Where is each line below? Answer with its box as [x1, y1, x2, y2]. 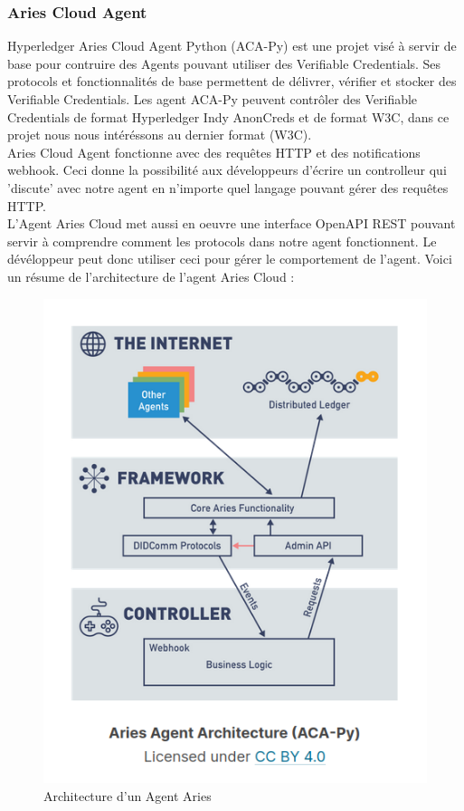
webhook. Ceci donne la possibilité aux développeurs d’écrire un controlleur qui [7, 160, 447, 179]
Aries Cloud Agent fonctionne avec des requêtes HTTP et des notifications [7, 142, 421, 161]
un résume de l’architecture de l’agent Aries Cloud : [7, 266, 295, 285]
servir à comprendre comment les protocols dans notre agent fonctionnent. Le [7, 231, 437, 250]
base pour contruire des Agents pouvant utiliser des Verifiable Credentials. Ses [7, 53, 441, 72]
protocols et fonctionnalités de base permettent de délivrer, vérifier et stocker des [7, 72, 457, 91]
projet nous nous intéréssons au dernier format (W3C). [7, 125, 312, 144]
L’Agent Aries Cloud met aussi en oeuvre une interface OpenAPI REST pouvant [7, 214, 456, 233]
